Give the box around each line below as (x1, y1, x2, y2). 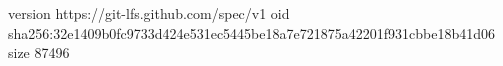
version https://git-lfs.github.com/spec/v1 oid (8, 3, 290, 23)
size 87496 (8, 42, 70, 63)
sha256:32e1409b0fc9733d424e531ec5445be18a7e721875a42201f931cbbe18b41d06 (8, 22, 495, 43)
